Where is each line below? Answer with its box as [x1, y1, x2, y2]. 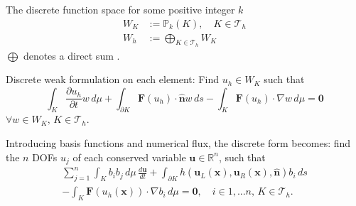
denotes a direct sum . [23, 48, 120, 63]
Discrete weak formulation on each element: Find [6, 72, 219, 87]
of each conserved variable [72, 149, 186, 164]
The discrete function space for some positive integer [6, 2, 235, 16]
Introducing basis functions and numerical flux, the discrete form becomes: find [6, 135, 351, 150]
